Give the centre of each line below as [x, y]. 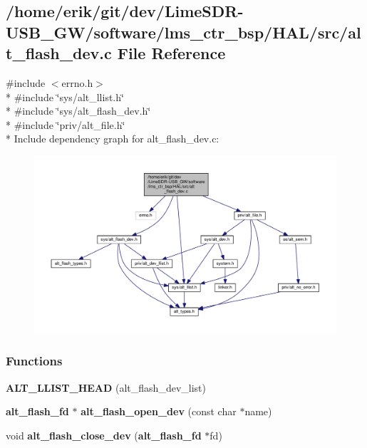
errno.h [77, 82]
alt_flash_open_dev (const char [159, 411]
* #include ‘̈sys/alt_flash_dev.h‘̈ [78, 111]
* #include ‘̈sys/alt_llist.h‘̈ [65, 97]
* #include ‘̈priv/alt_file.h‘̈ [66, 124]
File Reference [171, 53]
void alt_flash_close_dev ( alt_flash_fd [104, 435]
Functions [34, 361]
